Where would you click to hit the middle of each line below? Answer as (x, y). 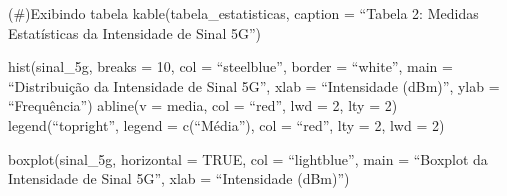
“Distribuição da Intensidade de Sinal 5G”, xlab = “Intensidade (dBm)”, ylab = (254, 85)
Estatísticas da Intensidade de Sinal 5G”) (134, 32)
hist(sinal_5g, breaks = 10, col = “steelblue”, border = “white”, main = (230, 66)
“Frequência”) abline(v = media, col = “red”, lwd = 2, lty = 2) (203, 105)
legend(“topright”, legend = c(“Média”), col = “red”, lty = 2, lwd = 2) (226, 124)
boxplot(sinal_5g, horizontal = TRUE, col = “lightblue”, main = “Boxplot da (248, 158)
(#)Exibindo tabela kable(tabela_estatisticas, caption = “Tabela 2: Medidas (243, 13)
